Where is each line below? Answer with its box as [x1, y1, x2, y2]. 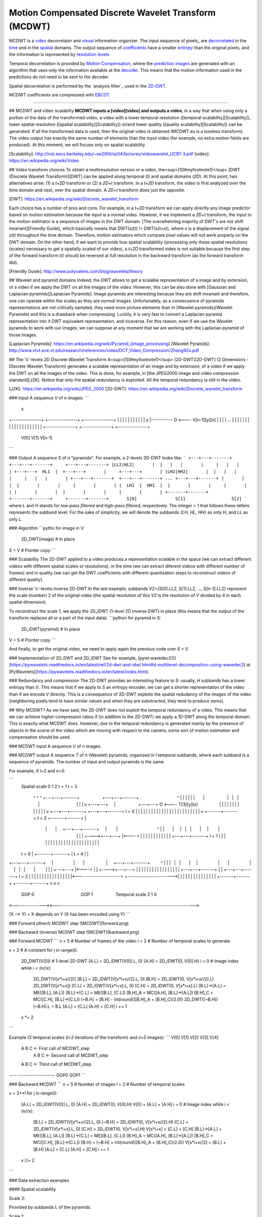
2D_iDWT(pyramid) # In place [21, 626, 80, 632]
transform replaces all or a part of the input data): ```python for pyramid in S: [9, 615, 161, 621]
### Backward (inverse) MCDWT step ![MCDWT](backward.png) [9, 929, 140, 935]
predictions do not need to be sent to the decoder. [9, 74, 110, 80]
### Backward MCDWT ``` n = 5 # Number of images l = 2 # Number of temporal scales [9, 1081, 185, 1087]
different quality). [9, 577, 44, 583]
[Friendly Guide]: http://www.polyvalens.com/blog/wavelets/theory [9, 268, 143, 275]
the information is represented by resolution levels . [9, 52, 111, 57]
